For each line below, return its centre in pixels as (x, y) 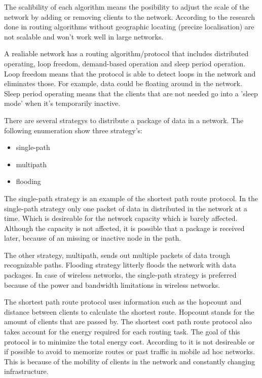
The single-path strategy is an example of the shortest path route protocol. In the (131, 198)
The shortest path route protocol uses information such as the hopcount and (123, 302)
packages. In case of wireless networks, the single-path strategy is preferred (120, 275)
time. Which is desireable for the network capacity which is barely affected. (121, 218)
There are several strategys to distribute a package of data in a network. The (124, 120)
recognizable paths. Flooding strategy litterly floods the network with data (120, 265)
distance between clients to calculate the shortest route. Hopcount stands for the (129, 311)
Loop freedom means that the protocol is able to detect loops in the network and (130, 73)
